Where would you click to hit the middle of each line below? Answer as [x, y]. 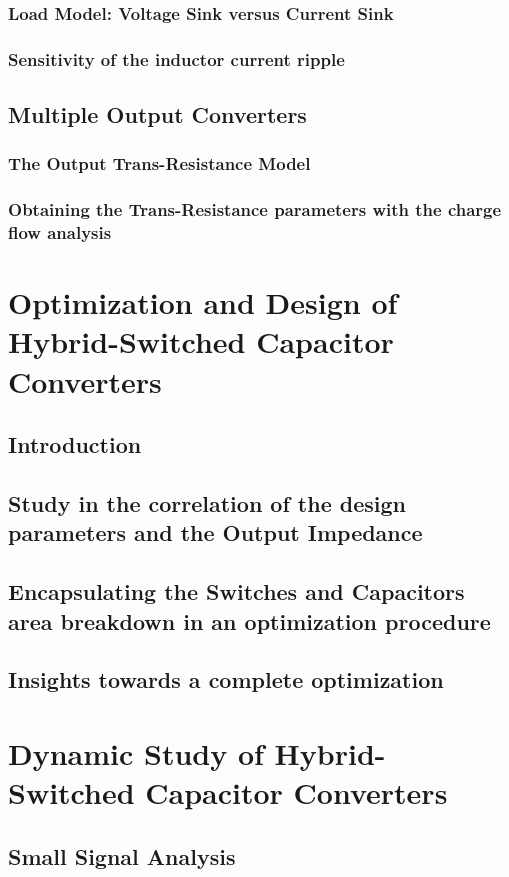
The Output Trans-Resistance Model [159, 163]
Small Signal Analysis [122, 855]
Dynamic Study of [136, 752]
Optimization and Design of [203, 302]
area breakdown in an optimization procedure [249, 620]
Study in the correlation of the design [207, 503]
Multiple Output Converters [157, 114]
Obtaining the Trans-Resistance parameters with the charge [255, 209]
